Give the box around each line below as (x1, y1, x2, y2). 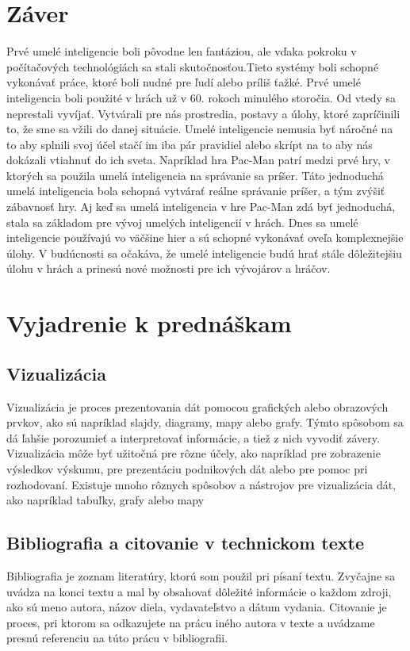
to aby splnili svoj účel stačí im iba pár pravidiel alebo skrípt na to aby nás (6, 136, 373, 152)
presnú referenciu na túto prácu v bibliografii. (6, 630, 228, 646)
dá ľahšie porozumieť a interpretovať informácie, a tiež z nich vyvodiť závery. (6, 429, 380, 446)
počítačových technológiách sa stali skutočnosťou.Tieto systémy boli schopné (6, 58, 379, 75)
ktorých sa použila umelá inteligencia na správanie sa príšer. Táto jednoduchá (6, 167, 384, 183)
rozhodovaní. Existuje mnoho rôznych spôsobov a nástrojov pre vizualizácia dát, (6, 476, 397, 492)
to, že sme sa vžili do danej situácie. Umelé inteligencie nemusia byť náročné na (6, 121, 393, 137)
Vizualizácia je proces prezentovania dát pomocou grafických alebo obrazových (6, 398, 389, 415)
